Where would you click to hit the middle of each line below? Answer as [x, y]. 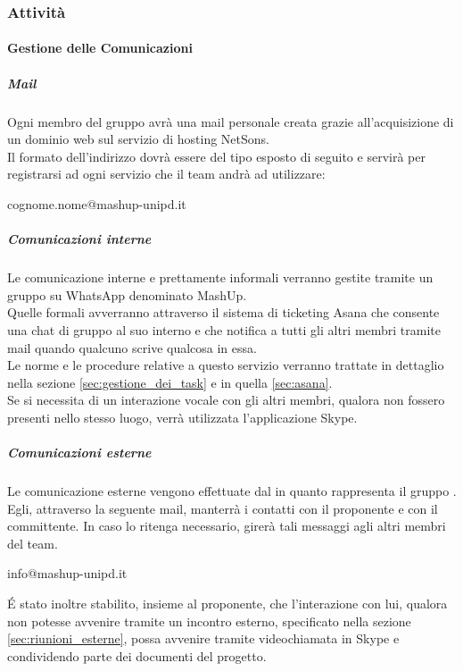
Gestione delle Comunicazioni [100, 48]
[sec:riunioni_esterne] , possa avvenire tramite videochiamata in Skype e [203, 638]
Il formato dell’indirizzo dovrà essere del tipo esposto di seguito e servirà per [216, 156]
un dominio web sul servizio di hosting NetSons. [138, 139]
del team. [33, 543]
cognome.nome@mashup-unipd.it [97, 203]
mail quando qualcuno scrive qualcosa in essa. [132, 347]
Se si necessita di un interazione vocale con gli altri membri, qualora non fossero [226, 400]
